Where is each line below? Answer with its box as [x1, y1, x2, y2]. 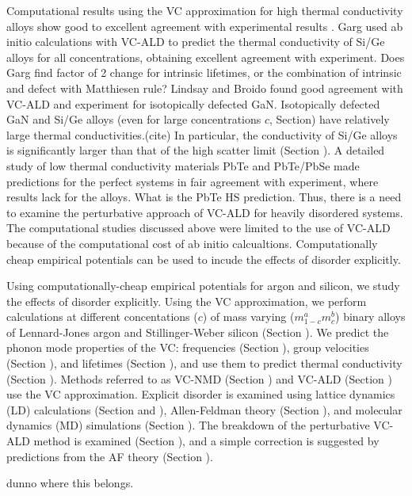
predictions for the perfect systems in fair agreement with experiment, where [6, 173, 379, 189]
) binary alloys [335, 308, 406, 325]
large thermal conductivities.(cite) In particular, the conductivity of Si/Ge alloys [6, 126, 398, 143]
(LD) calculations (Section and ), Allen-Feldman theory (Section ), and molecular [6, 401, 402, 418]
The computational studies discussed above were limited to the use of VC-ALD [6, 219, 391, 236]
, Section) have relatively [269, 111, 390, 128]
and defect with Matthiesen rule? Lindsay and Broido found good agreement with [6, 79, 403, 96]
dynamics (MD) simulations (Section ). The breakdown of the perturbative [6, 417, 370, 433]
